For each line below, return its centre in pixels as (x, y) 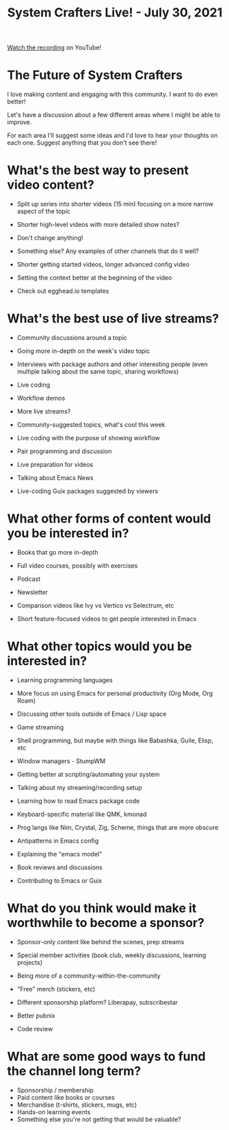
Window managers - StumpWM (61, 761)
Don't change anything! (50, 238)
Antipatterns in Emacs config (58, 841)
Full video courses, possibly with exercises (77, 565)
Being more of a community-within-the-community (89, 976)
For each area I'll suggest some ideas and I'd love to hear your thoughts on (112, 136)
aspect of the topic (43, 211)
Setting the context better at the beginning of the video (94, 278)
